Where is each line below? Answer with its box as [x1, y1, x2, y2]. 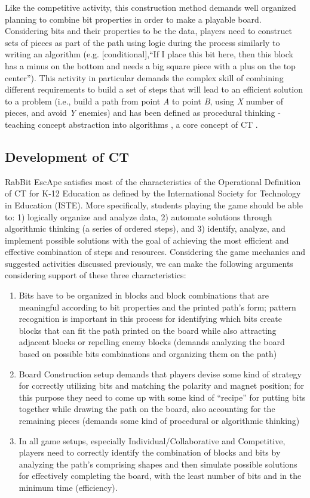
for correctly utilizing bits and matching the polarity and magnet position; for [19, 379, 304, 392]
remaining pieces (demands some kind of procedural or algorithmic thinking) [19, 414, 300, 427]
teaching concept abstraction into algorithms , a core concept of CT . [5, 118, 258, 130]
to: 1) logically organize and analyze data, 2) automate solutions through [5, 210, 272, 223]
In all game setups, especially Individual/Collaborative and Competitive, [19, 434, 286, 447]
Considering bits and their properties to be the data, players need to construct [5, 24, 292, 37]
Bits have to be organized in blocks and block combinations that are [19, 289, 269, 302]
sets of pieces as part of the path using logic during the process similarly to [5, 36, 280, 48]
